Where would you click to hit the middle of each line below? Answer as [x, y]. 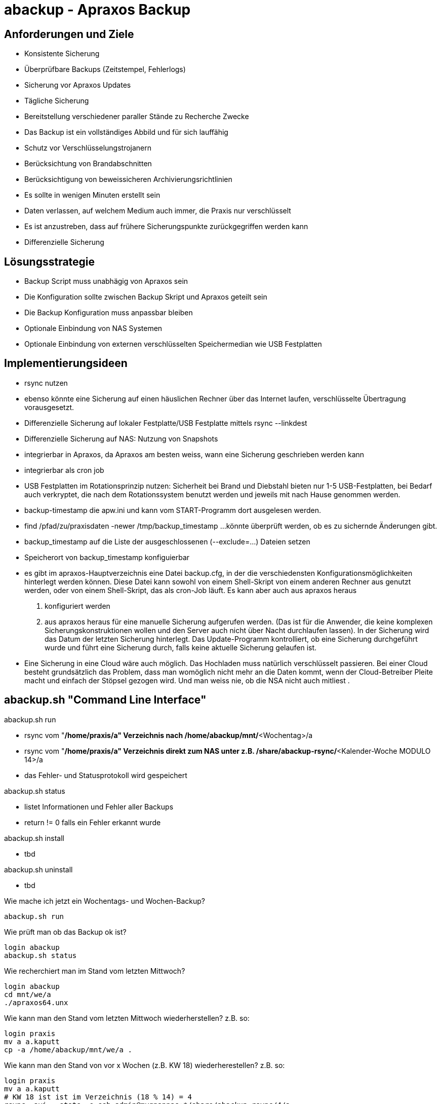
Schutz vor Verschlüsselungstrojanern [88, 148]
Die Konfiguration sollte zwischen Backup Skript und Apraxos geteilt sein [146, 297]
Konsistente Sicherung [62, 54]
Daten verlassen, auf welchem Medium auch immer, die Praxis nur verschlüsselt [158, 211]
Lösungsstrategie [50, 262]
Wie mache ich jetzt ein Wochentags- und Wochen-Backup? [105, 901]
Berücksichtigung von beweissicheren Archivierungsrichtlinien [128, 179]
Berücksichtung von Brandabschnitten [88, 164]
